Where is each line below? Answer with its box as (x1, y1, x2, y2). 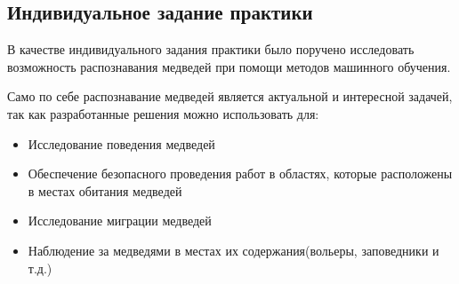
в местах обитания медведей (28, 181, 182, 200)
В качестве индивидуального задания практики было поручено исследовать (7, 40, 415, 59)
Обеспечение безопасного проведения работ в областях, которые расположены (28, 164, 453, 183)
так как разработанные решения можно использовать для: (7, 104, 319, 122)
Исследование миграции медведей (28, 211, 212, 230)
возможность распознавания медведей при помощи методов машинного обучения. (7, 57, 451, 75)
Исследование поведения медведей (28, 134, 215, 153)
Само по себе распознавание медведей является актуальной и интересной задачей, (7, 87, 453, 106)
